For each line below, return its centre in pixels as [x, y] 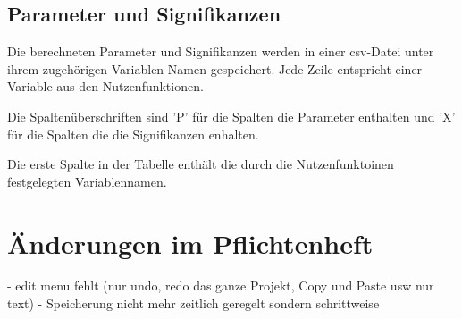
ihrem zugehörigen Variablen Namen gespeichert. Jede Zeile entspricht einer [215, 68]
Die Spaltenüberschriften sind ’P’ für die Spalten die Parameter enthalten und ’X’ [231, 116]
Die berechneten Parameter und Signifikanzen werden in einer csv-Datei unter [221, 51]
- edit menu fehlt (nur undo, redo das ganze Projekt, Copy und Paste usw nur [221, 285]
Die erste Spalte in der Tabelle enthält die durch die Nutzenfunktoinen [201, 164]
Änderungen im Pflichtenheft [190, 243]
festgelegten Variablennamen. [87, 181]
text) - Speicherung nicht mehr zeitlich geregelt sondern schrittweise [193, 303]
